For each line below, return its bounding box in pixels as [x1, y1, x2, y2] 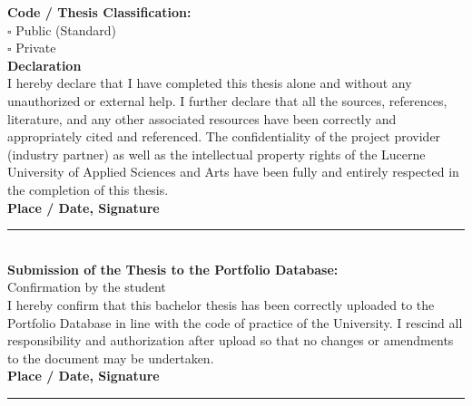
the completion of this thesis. [7, 179, 169, 198]
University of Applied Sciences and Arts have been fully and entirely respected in [7, 162, 459, 181]
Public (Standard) [15, 20, 116, 39]
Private [15, 38, 56, 57]
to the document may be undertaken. [7, 348, 214, 367]
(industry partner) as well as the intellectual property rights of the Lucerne [7, 144, 426, 163]
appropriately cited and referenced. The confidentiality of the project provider [7, 127, 441, 146]
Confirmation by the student [7, 277, 166, 296]
